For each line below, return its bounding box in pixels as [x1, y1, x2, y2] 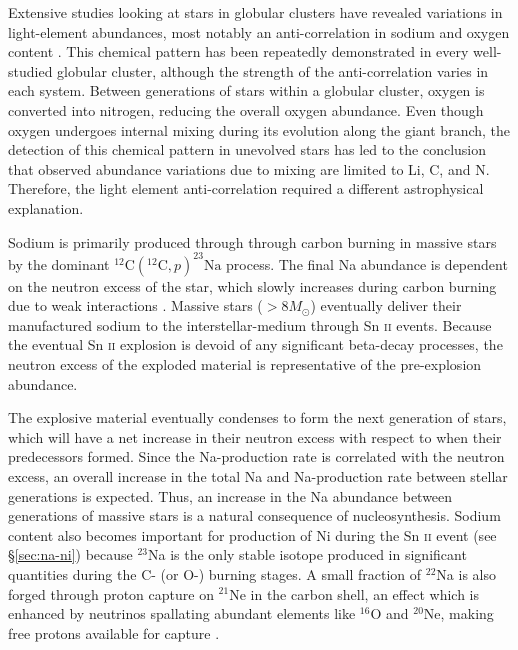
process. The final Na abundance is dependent [226, 253, 508, 274]
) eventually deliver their [310, 295, 462, 316]
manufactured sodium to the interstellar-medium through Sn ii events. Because [8, 314, 492, 335]
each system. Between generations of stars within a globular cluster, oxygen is [8, 80, 485, 101]
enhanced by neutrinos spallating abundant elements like [8, 603, 356, 624]
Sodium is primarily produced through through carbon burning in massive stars [8, 231, 497, 252]
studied [8, 60, 53, 81]
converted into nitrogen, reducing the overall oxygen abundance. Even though [8, 99, 484, 120]
